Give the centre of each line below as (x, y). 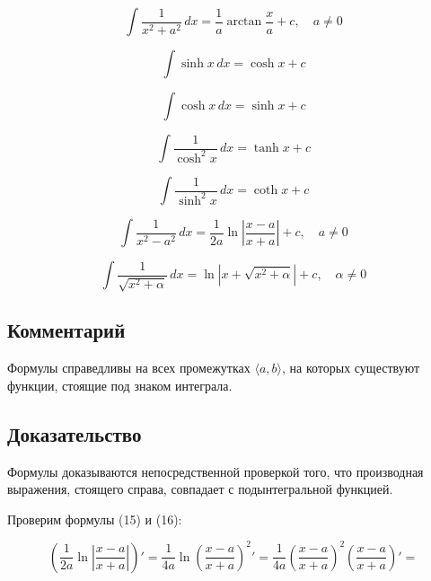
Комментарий (66, 330)
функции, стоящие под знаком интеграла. (120, 385)
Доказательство (75, 433)
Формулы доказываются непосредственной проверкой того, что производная (215, 471)
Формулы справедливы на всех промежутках (129, 368)
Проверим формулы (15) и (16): (95, 519)
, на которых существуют (351, 368)
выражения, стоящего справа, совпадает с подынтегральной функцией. (200, 489)
